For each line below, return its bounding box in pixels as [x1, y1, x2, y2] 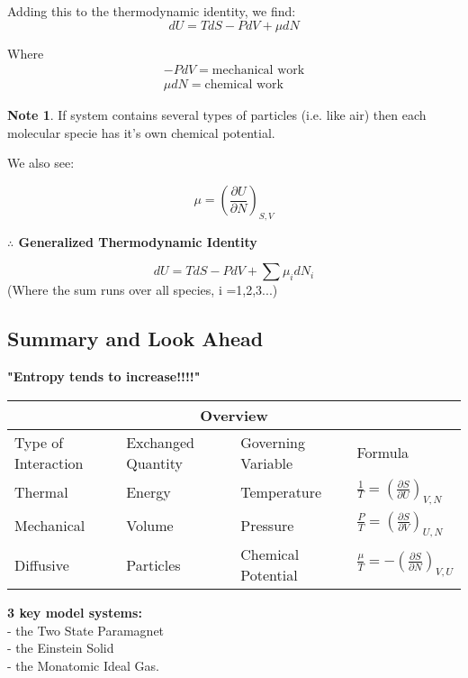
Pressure [240, 514, 294, 536]
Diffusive [14, 554, 69, 575]
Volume [126, 514, 174, 536]
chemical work [204, 78, 283, 92]
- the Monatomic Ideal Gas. [7, 655, 159, 674]
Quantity [126, 452, 183, 473]
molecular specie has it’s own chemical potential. [7, 123, 275, 142]
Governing [240, 431, 305, 453]
